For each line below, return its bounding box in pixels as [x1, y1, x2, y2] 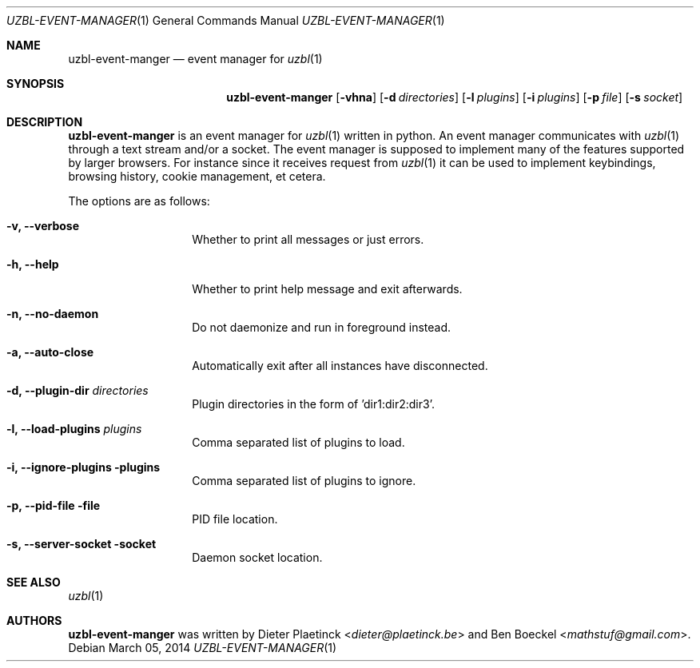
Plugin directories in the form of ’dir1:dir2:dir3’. [192, 397, 435, 411]
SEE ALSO [6, 575, 61, 589]
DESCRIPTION [6, 115, 83, 129]
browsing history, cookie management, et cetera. [68, 169, 326, 183]
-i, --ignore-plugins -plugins [6, 460, 161, 474]
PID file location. [192, 512, 278, 526]
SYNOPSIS [6, 77, 65, 90]
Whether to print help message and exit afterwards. [192, 282, 463, 296]
